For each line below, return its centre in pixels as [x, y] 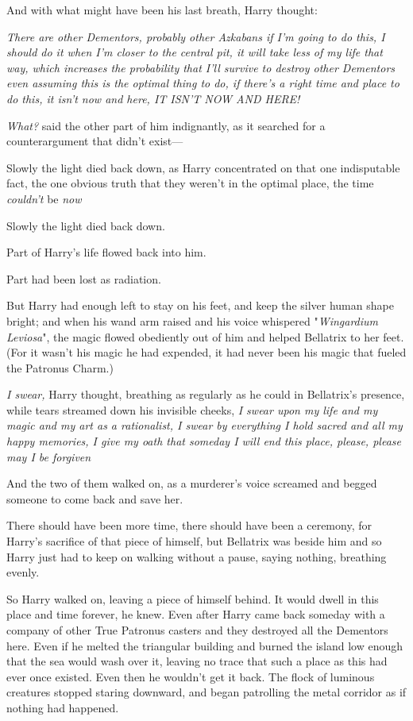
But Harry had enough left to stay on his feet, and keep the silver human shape [200, 305]
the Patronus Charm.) [60, 367]
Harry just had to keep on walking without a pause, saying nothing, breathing [197, 556]
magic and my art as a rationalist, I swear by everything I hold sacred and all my [205, 425]
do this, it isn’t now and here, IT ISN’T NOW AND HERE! [153, 98]
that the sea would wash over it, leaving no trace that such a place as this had [197, 661]
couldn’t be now [44, 198]
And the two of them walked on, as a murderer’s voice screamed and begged [192, 483]
